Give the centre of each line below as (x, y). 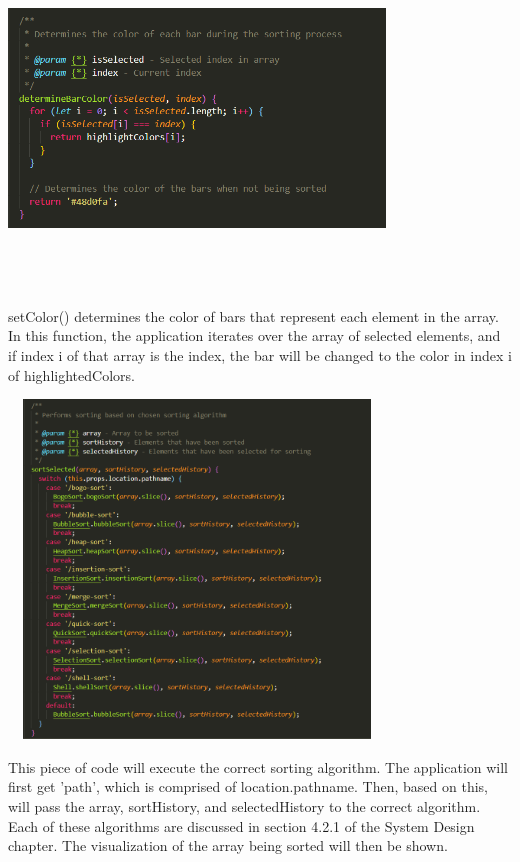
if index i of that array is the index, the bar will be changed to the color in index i (260, 354)
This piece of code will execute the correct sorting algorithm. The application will (258, 766)
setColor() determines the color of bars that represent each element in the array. (253, 315)
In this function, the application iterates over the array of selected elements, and (254, 335)
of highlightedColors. (71, 374)
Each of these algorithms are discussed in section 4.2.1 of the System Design (241, 825)
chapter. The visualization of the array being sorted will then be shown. (228, 845)
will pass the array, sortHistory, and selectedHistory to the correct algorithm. (244, 806)
